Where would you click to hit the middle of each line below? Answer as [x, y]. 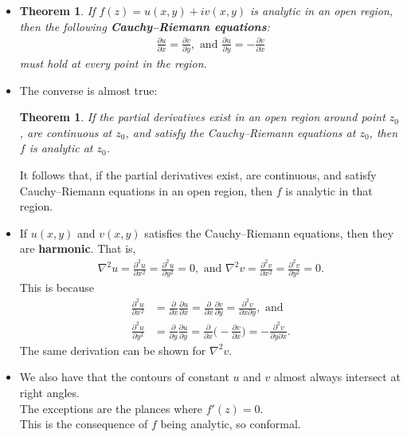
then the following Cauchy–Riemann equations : [145, 26]
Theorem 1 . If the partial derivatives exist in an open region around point [202, 117]
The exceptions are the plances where [111, 408]
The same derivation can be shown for [113, 350]
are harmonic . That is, [78, 248]
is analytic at [61, 148]
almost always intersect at [337, 377]
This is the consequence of [84, 424]
